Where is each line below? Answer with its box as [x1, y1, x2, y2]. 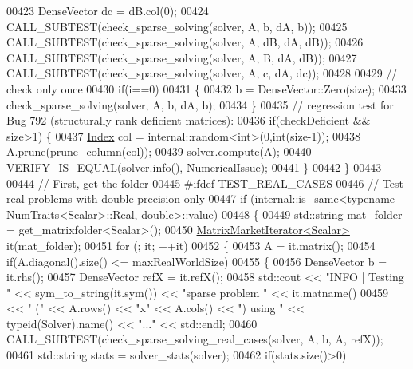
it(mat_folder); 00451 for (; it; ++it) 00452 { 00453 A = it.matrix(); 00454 [6, 236, 376, 253]
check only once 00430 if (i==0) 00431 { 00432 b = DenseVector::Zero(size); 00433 [6, 80, 407, 97]
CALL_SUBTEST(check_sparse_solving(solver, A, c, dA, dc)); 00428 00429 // [6, 65, 398, 81]
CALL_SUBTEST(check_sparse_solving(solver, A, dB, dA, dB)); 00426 [6, 34, 364, 50]
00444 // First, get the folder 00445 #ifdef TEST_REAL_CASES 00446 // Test [6, 174, 404, 191]
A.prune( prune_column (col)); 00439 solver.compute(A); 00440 [6, 143, 312, 160]
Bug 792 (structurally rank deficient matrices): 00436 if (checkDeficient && [6, 112, 371, 129]
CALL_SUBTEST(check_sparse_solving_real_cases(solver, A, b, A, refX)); [6, 331, 383, 347]
